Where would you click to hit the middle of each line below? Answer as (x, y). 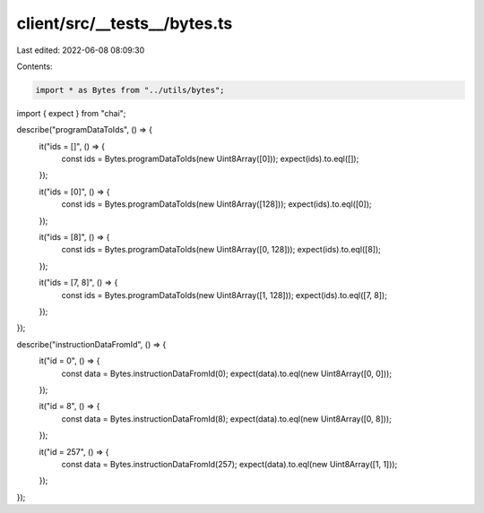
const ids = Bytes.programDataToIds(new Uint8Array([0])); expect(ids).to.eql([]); (210, 159)
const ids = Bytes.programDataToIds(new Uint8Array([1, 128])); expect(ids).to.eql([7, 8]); (224, 295)
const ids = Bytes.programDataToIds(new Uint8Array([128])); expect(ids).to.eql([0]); (216, 204)
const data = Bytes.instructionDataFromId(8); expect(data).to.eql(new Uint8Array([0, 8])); (226, 419)
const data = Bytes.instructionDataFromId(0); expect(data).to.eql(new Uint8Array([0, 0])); (227, 373)
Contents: (35, 66)
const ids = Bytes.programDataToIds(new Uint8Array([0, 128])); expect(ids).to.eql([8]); (221, 250)
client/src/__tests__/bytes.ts (125, 23)
